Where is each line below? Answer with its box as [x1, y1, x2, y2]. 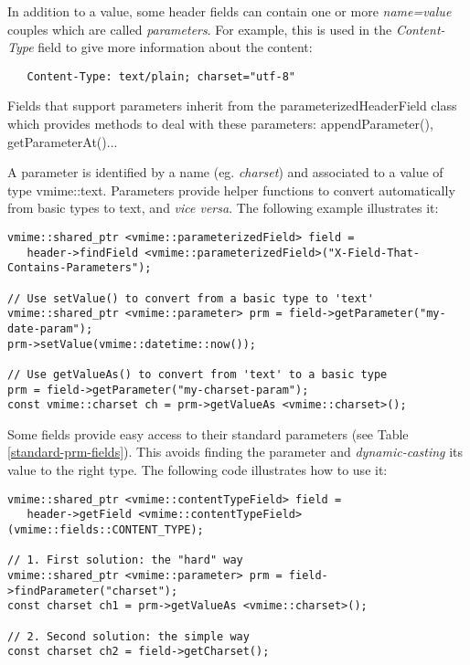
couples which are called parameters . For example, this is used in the [7, 19, 392, 38]
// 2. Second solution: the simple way [7, 629, 250, 643]
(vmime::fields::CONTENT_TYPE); [7, 522, 204, 536]
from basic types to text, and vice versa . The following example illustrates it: [7, 198, 439, 217]
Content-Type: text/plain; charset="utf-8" [27, 69, 295, 83]
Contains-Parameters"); [7, 261, 152, 275]
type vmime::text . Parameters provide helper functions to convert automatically [7, 180, 455, 199]
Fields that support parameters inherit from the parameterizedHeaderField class [7, 96, 457, 115]
